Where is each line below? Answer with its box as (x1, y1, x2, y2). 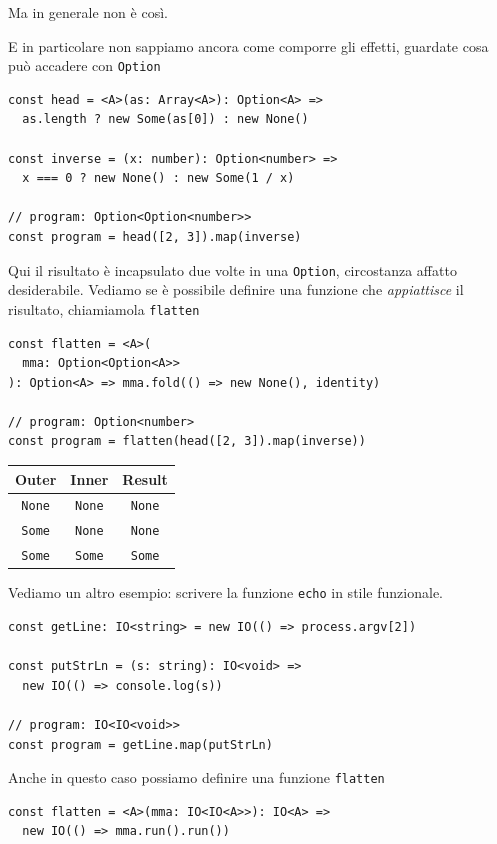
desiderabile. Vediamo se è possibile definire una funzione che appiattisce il (8, 279, 464, 300)
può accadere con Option (8, 55, 161, 76)
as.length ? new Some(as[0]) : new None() (22, 112, 309, 127)
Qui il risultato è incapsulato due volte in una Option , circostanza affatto (8, 259, 457, 280)
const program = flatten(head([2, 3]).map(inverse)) (8, 434, 366, 449)
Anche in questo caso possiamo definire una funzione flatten (8, 767, 385, 788)
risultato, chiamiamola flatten (8, 298, 200, 319)
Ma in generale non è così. (8, 2, 168, 22)
